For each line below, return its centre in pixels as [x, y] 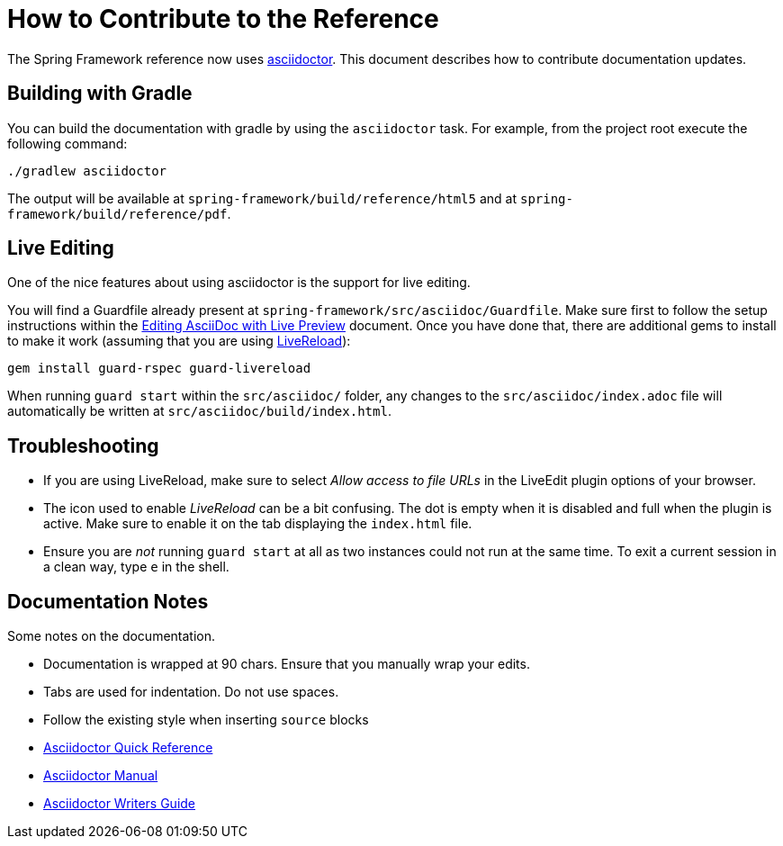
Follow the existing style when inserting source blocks [206, 720]
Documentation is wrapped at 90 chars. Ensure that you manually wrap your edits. [287, 664]
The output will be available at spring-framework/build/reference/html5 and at [262, 198]
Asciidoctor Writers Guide [120, 804]
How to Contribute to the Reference [223, 19]
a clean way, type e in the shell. [136, 567]
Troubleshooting [83, 445]
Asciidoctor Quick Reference [128, 748]
